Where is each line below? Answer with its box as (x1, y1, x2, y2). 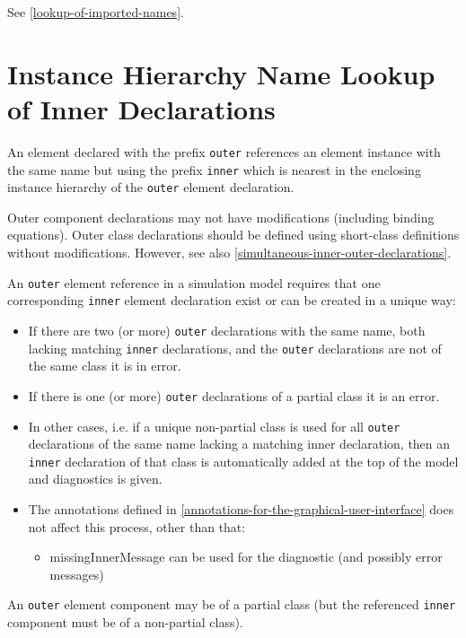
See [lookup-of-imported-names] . (7, 3, 184, 21)
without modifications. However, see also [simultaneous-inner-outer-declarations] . (7, 243, 452, 262)
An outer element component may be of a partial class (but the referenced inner (7, 595, 456, 614)
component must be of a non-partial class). (7, 613, 243, 632)
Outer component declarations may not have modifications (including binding (7, 207, 435, 226)
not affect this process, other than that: (28, 517, 246, 536)
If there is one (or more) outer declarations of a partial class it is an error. (28, 386, 440, 405)
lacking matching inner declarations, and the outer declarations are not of (28, 338, 442, 357)
